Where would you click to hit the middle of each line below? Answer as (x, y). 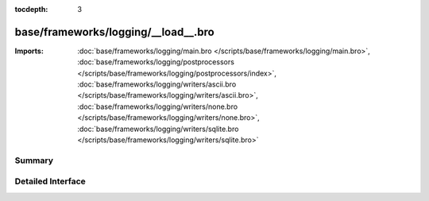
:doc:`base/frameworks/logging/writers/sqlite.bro (158, 129)
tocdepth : (31, 9)
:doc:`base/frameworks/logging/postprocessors (156, 62)
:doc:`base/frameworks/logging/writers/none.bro (158, 106)
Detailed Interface (50, 181)
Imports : (29, 51)
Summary (34, 160)
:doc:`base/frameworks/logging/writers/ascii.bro (157, 84)
